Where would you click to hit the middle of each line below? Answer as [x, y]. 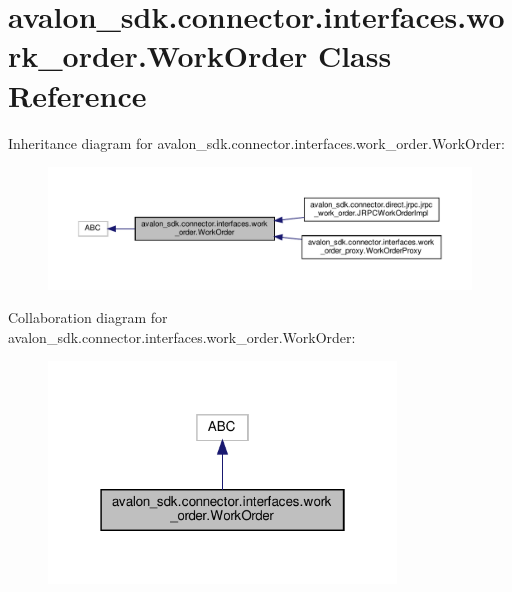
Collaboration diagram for [88, 317]
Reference [77, 94]
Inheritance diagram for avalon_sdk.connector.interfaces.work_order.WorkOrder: [256, 142]
